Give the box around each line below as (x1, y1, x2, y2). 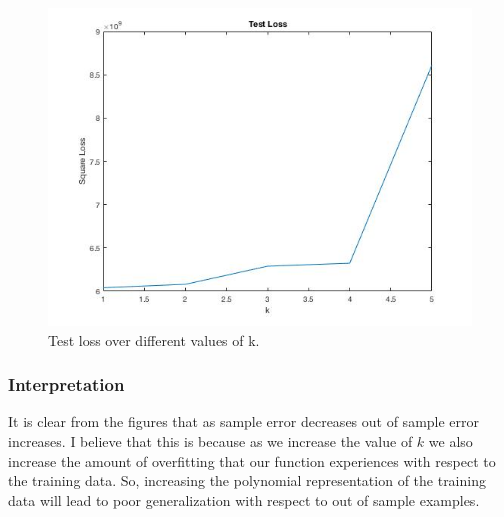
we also (428, 431, 473, 451)
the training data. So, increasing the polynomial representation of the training (8, 470, 486, 491)
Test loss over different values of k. (48, 329, 260, 350)
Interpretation (8, 372, 125, 397)
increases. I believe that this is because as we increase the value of (8, 431, 413, 451)
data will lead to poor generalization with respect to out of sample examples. (8, 489, 480, 510)
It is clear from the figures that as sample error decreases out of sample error (8, 411, 480, 432)
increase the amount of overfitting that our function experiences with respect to (8, 450, 496, 471)
